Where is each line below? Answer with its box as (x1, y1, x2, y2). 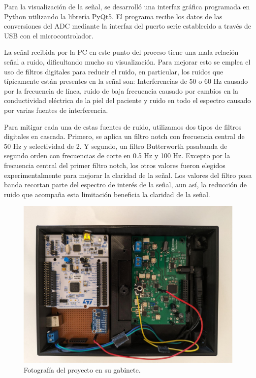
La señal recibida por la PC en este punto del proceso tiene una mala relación (4, 47, 239, 57)
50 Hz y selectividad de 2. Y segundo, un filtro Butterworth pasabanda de (4, 140, 227, 151)
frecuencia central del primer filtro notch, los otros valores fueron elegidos (4, 160, 225, 170)
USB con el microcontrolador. (4, 30, 94, 40)
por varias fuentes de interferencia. (4, 104, 108, 115)
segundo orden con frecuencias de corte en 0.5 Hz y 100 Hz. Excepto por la (4, 150, 230, 161)
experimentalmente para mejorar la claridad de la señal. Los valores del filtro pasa (4, 170, 252, 180)
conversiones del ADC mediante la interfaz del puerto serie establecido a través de (4, 21, 251, 31)
